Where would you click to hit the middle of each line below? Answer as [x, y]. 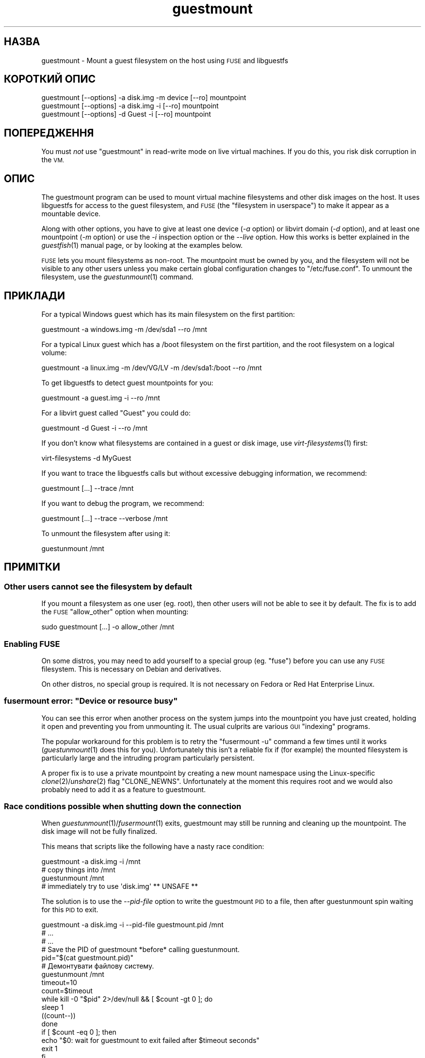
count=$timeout [67, 991]
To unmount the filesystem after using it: [106, 533]
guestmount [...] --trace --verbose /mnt [105, 518]
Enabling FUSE [32, 644]
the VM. [53, 160]
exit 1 [49, 1049]
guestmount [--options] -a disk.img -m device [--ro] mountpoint [144, 98]
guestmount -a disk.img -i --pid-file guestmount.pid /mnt [132, 925]
